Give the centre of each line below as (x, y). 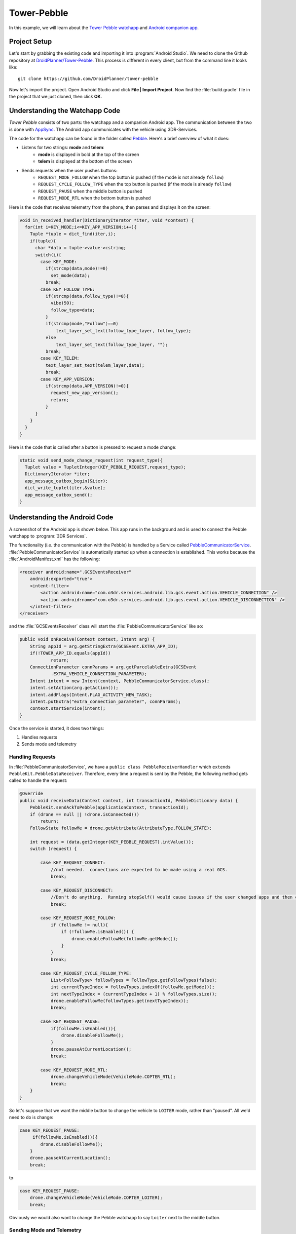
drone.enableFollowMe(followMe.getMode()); (125, 939)
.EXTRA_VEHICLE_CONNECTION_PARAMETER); (99, 674)
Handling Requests (33, 757)
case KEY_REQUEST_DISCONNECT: (77, 890)
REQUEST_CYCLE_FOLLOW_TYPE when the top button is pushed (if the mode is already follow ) (135, 184)
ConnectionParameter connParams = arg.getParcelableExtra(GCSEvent (113, 667)
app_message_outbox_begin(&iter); (67, 481)
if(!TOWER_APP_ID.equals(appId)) (70, 653)
